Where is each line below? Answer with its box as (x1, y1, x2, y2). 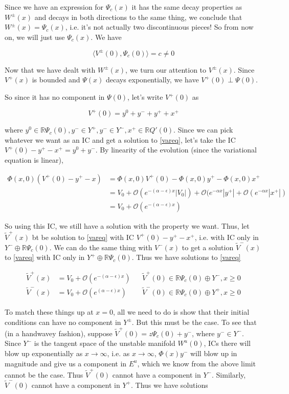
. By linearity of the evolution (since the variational (95, 144, 257, 155)
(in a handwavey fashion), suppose (5, 327, 113, 338)
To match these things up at (5, 306, 94, 317)
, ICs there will (204, 338, 251, 348)
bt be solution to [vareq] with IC (32, 231, 134, 242)
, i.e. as (107, 348, 130, 359)
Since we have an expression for (5, 2, 104, 12)
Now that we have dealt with (5, 64, 96, 75)
